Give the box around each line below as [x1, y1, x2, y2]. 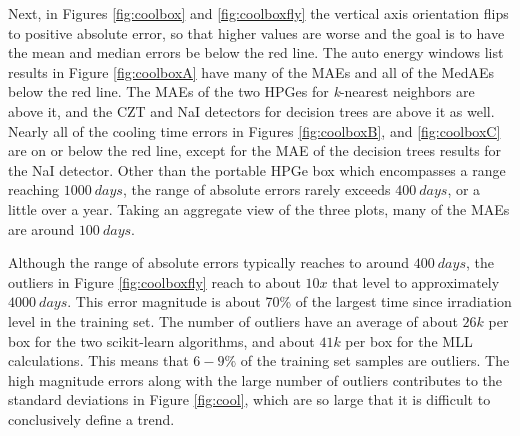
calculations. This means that [8, 350, 189, 371]
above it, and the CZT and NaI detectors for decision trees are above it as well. [8, 100, 495, 121]
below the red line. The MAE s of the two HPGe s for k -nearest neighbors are [8, 81, 475, 102]
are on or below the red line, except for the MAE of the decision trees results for [8, 140, 502, 161]
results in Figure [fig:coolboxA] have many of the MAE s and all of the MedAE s [8, 61, 494, 82]
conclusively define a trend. [8, 408, 175, 429]
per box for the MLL [345, 330, 473, 351]
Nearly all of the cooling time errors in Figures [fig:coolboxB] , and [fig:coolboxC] [8, 120, 501, 141]
